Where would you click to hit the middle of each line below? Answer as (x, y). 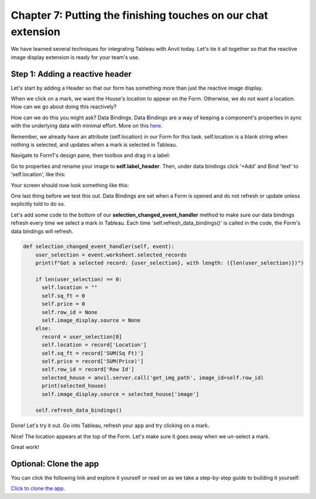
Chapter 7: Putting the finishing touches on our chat (140, 15)
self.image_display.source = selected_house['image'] (121, 394)
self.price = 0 (63, 304)
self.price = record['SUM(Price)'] (93, 361)
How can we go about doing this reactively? (64, 107)
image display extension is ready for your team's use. (75, 57)
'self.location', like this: (38, 174)
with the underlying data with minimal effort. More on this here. (87, 126)
